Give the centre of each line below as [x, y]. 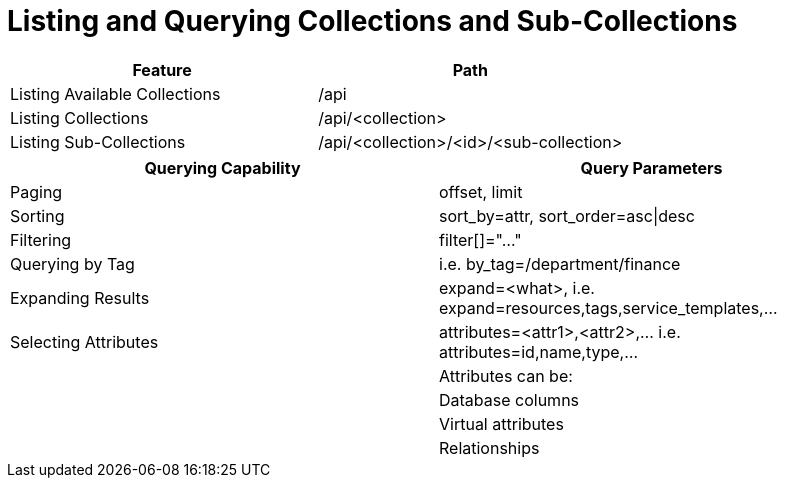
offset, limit [481, 191]
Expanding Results [80, 297]
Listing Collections [79, 117]
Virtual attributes [501, 423]
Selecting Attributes [84, 341]
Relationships [489, 447]
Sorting [37, 215]
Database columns [509, 399]
